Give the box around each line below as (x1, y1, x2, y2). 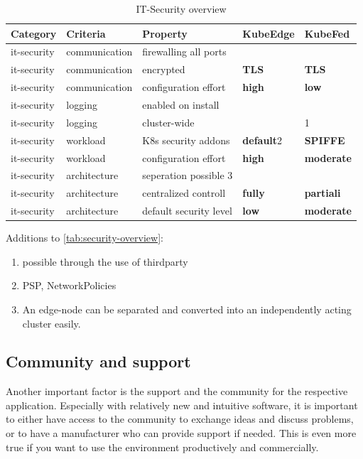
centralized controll (142, 185, 226, 200)
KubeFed (304, 26, 350, 40)
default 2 (242, 132, 283, 147)
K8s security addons (142, 132, 230, 147)
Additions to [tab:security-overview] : (6, 230, 163, 245)
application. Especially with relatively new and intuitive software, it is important (6, 397, 358, 412)
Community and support (6, 350, 191, 372)
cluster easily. (22, 315, 81, 330)
